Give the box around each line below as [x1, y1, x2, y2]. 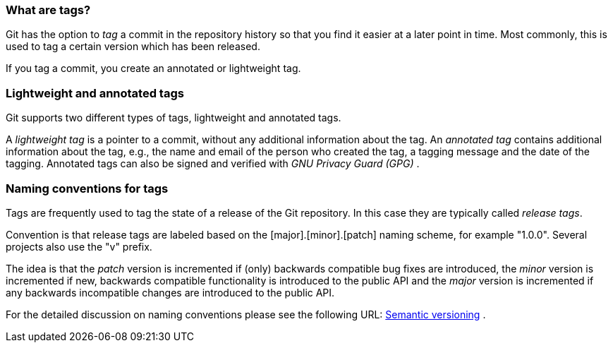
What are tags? [6, 3, 91, 17]
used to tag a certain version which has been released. [6, 40, 260, 53]
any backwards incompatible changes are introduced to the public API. [6, 286, 335, 299]
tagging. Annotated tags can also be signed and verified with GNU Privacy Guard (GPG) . [6, 157, 420, 170]
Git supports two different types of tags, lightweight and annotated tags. [6, 112, 341, 124]
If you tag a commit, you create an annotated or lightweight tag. [6, 62, 301, 75]
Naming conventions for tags [6, 181, 169, 196]
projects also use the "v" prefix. [6, 240, 152, 253]
